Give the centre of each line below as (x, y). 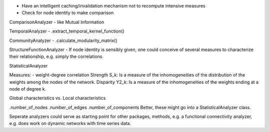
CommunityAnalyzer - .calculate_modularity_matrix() (63, 40)
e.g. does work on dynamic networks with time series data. (70, 123)
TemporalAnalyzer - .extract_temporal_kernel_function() (67, 31)
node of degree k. (28, 89)
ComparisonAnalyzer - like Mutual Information (57, 22)
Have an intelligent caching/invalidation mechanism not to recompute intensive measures (113, 6)
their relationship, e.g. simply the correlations (56, 56)
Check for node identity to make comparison (68, 13)
